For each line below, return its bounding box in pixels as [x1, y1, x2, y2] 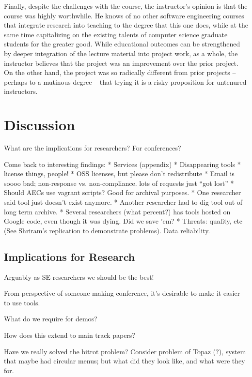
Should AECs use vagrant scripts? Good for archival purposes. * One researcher [4, 187, 241, 197]
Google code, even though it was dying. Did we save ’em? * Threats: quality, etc [4, 216, 243, 226]
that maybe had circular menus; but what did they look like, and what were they [4, 356, 245, 366]
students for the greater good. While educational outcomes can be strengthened [4, 39, 240, 49]
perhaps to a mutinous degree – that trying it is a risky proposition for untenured [4, 76, 247, 87]
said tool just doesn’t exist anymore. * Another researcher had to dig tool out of [4, 197, 243, 207]
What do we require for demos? [4, 314, 97, 324]
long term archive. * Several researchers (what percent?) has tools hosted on [4, 206, 231, 216]
